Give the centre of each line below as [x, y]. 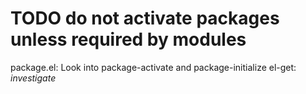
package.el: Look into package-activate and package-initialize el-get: [153, 67]
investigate [33, 78]
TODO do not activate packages [145, 18]
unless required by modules [128, 39]
